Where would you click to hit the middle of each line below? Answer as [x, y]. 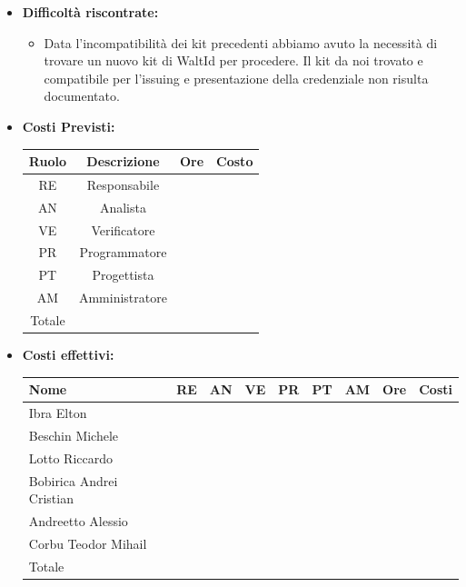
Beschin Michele [74, 435]
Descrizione [123, 161]
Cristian [51, 498]
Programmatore [123, 252]
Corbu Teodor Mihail [88, 543]
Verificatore [123, 229]
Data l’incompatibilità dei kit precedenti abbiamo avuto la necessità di [241, 42]
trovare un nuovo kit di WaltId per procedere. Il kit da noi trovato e [233, 60]
